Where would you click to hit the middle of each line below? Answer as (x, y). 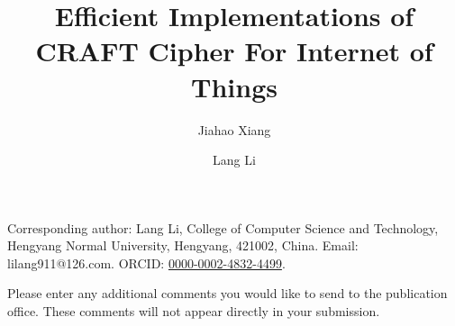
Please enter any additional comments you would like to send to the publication (227, 293)
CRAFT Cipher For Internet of (234, 51)
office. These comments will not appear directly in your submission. (194, 311)
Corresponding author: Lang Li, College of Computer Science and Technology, (223, 227)
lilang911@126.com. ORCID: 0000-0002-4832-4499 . (146, 263)
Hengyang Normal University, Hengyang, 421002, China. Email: (183, 245)
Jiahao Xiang (234, 129)
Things (234, 86)
